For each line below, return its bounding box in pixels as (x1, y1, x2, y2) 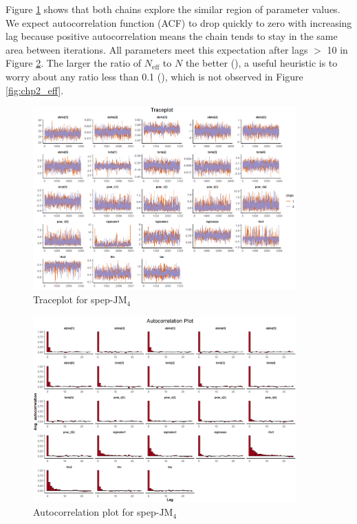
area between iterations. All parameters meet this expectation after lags (6, 42, 308, 56)
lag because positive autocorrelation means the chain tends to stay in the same (6, 29, 338, 43)
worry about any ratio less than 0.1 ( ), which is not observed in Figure (6, 69, 303, 83)
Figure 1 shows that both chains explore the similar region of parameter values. (6, 2, 340, 16)
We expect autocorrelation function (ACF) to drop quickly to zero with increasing (6, 15, 352, 30)
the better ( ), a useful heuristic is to (185, 56, 338, 70)
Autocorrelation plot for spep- (33, 505, 160, 519)
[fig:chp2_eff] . (6, 83, 64, 97)
